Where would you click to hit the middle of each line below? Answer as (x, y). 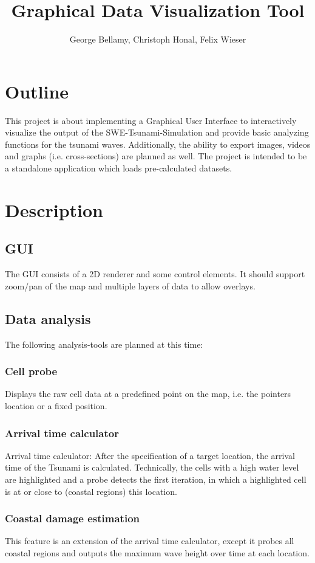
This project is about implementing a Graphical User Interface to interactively (151, 120)
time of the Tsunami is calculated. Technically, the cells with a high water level (152, 467)
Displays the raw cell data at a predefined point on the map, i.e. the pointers (148, 394)
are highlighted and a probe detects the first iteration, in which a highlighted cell (156, 479)
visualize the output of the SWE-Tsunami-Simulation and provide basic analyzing (157, 132)
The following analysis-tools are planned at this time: (104, 344)
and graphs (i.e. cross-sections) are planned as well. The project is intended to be (156, 156)
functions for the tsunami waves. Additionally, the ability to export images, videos (158, 144)
